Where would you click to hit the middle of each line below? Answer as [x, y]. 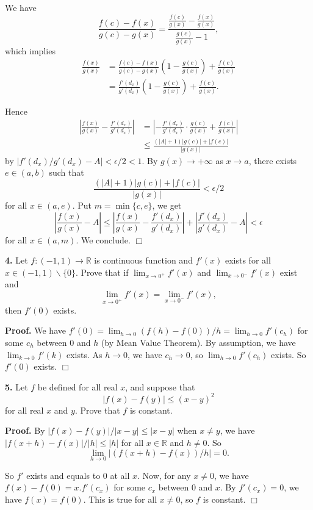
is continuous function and [143, 260]
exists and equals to [63, 475]
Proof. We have [35, 330]
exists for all [248, 260]
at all [120, 475]
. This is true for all [120, 499]
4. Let [16, 260]
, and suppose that [160, 386]
